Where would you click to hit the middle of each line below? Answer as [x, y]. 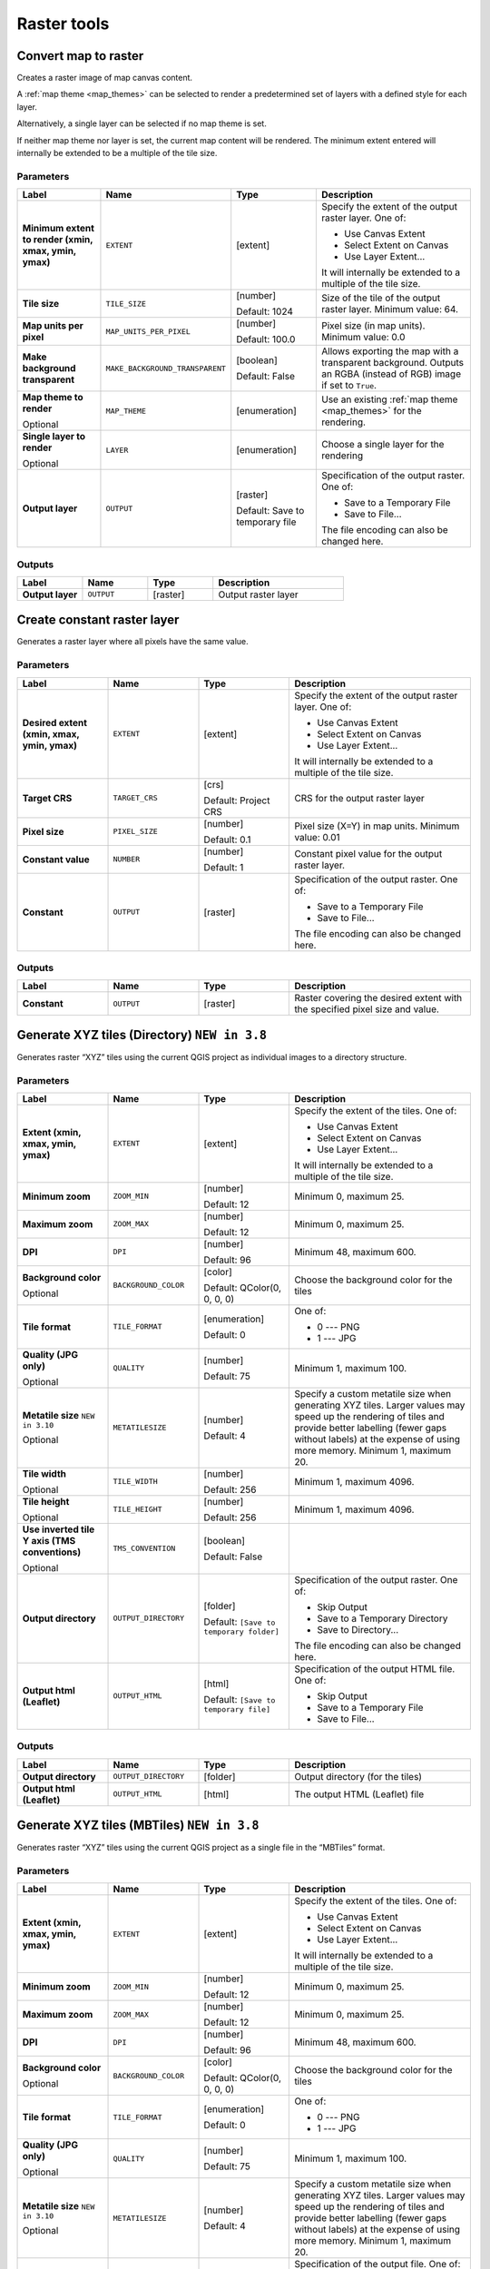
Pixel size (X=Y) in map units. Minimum [377, 826]
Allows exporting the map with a [390, 351]
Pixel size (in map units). [373, 326]
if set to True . [349, 386]
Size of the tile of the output [381, 298]
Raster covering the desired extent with [378, 998]
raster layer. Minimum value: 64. [390, 309]
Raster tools [63, 24]
